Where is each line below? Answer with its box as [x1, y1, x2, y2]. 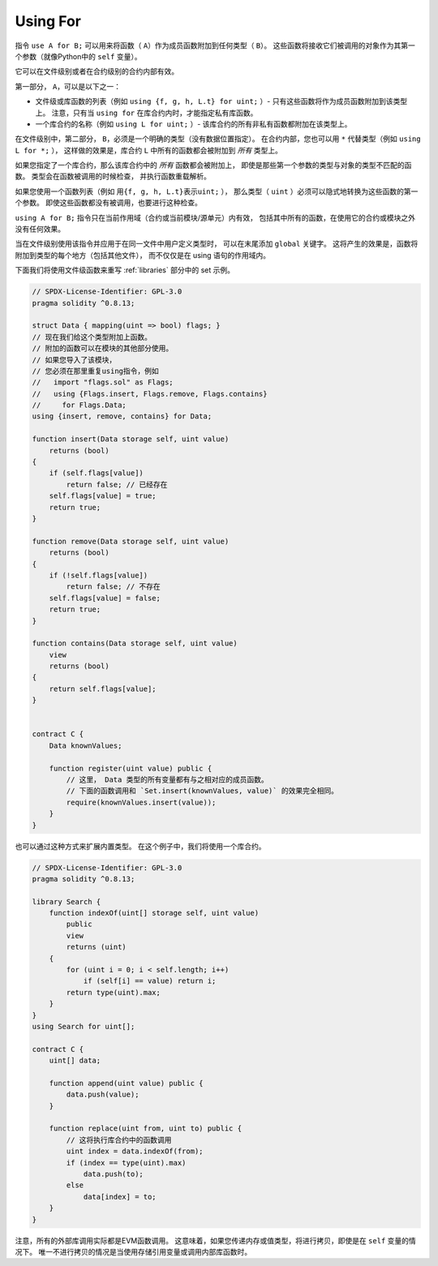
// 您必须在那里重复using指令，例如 [32, 366, 160, 376]
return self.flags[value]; [49, 684, 157, 693]
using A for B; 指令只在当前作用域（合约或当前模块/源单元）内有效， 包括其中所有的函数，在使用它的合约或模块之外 [15, 212, 415, 222]
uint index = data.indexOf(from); [66, 1147, 204, 1156]
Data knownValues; [49, 740, 122, 750]
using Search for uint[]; [32, 1022, 135, 1031]
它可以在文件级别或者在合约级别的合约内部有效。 [15, 67, 178, 76]
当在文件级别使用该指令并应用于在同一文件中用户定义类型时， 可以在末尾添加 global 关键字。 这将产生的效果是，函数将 [15, 239, 419, 249]
